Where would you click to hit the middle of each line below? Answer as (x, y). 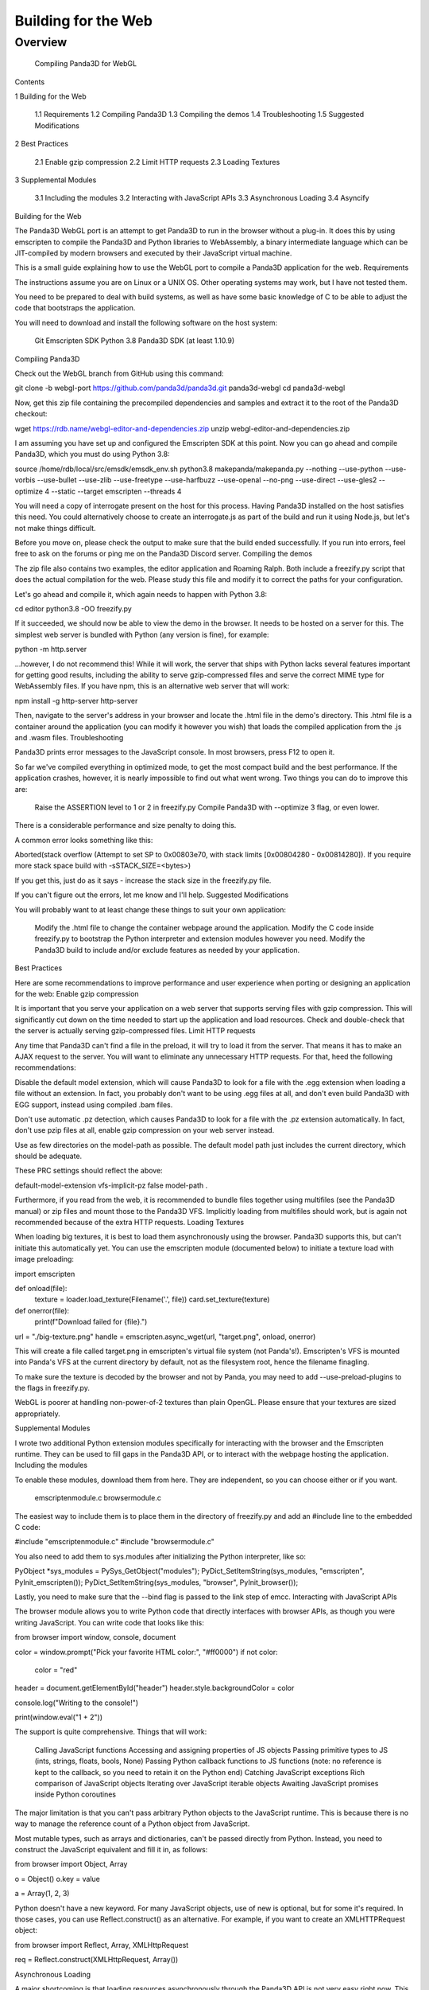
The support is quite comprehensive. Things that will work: (111, 1732)
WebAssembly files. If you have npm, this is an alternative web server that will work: (152, 686)
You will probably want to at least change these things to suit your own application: (150, 909)
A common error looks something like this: (84, 840)
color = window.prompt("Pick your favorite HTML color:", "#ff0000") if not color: (146, 1652)
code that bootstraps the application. (75, 308)
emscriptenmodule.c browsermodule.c (98, 1498)
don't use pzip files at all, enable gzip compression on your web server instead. (145, 1130)
